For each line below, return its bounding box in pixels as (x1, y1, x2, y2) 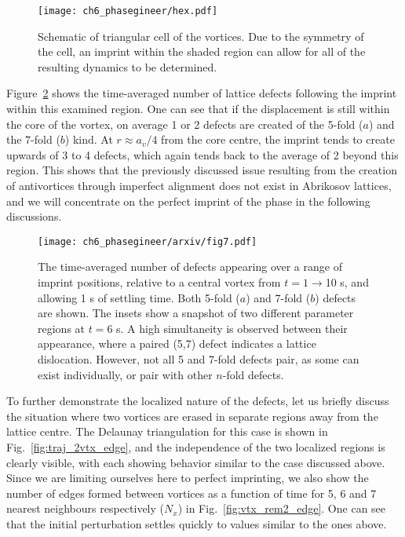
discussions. (6, 208, 62, 225)
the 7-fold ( (6, 131, 60, 148)
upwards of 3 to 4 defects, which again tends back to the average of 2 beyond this (6, 146, 399, 163)
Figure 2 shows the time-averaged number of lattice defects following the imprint (6, 85, 397, 101)
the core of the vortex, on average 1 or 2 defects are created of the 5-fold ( (6, 115, 363, 132)
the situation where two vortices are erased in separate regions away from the (6, 407, 378, 424)
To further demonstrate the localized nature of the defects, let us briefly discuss (6, 393, 389, 409)
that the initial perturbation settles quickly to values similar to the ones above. (6, 515, 387, 532)
